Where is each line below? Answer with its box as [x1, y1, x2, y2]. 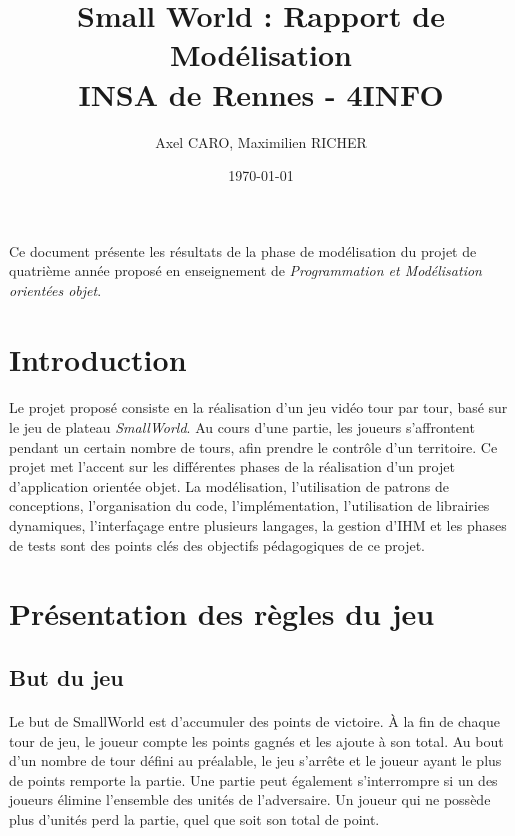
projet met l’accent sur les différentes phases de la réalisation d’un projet [9, 456, 455, 477]
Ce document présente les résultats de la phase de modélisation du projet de [9, 240, 477, 261]
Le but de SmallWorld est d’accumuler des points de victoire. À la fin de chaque [9, 710, 500, 731]
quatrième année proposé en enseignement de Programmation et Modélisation [9, 260, 482, 281]
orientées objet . [9, 279, 102, 300]
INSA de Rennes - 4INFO [78, 73, 444, 114]
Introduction [9, 338, 187, 379]
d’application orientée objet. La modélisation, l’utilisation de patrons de [9, 475, 450, 496]
